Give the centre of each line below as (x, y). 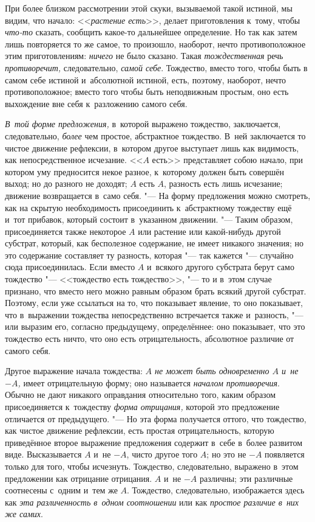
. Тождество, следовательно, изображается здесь (216, 490)
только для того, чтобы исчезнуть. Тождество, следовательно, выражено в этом (152, 466)
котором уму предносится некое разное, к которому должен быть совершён (145, 171)
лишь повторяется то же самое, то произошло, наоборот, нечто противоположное (155, 43)
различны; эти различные (246, 478)
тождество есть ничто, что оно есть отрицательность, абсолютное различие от (150, 339)
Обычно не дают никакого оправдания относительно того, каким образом (141, 395)
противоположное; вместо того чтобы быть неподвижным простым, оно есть (147, 92)
